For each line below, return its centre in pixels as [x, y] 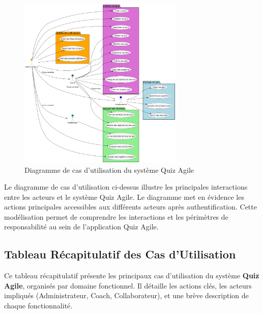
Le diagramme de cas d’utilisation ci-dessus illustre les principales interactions [126, 187]
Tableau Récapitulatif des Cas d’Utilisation [120, 254]
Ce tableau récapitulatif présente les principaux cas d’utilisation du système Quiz [132, 276]
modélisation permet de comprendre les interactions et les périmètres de [116, 216]
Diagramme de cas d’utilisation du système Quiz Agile [109, 169]
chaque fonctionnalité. [38, 306]
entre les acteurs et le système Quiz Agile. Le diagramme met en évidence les [124, 197]
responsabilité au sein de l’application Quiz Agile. [81, 227]
